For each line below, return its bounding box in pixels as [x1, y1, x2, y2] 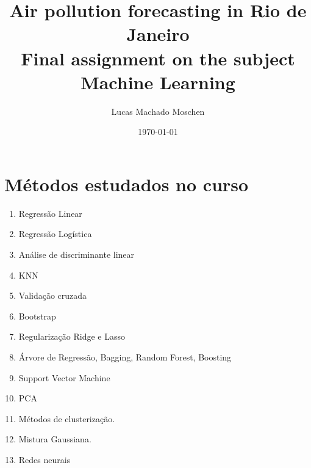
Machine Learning [80, 69, 235, 94]
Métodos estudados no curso [4, 171, 249, 196]
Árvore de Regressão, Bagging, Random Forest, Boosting [18, 350, 232, 363]
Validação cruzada [18, 289, 87, 302]
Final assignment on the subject [21, 45, 295, 70]
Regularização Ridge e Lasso [18, 330, 125, 343]
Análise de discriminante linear [18, 248, 135, 260]
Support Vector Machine [18, 371, 110, 384]
